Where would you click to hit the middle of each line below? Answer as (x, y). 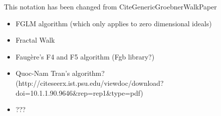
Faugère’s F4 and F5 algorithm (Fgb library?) (85, 56)
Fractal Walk (35, 40)
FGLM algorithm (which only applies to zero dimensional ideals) (114, 23)
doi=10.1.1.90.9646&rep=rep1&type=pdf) (79, 92)
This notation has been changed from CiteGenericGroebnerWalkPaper (110, 6)
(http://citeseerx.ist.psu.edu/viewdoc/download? (89, 83)
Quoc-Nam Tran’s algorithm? (60, 73)
